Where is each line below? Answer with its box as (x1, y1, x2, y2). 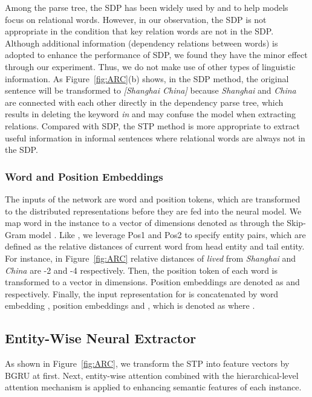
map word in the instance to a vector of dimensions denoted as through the (5, 216, 284, 229)
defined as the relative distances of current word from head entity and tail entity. (5, 240, 305, 253)
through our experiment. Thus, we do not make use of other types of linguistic (5, 60, 296, 73)
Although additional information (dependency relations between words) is (5, 36, 278, 49)
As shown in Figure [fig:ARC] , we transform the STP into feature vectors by (5, 357, 290, 370)
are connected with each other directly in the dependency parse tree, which (5, 95, 284, 108)
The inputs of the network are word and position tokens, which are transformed (5, 192, 301, 205)
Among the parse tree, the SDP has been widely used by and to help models (5, 1, 288, 13)
